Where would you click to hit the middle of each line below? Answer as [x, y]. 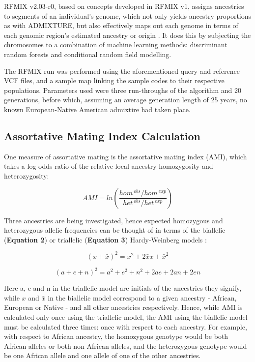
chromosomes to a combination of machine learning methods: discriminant [116, 45]
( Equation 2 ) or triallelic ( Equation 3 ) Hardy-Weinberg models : [105, 239]
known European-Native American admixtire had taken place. [97, 109]
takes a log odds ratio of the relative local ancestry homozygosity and [109, 166]
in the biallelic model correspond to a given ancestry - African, [142, 297]
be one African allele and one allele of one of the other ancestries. [102, 355]
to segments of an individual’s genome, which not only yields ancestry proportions [128, 15]
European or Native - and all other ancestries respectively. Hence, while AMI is [123, 307]
